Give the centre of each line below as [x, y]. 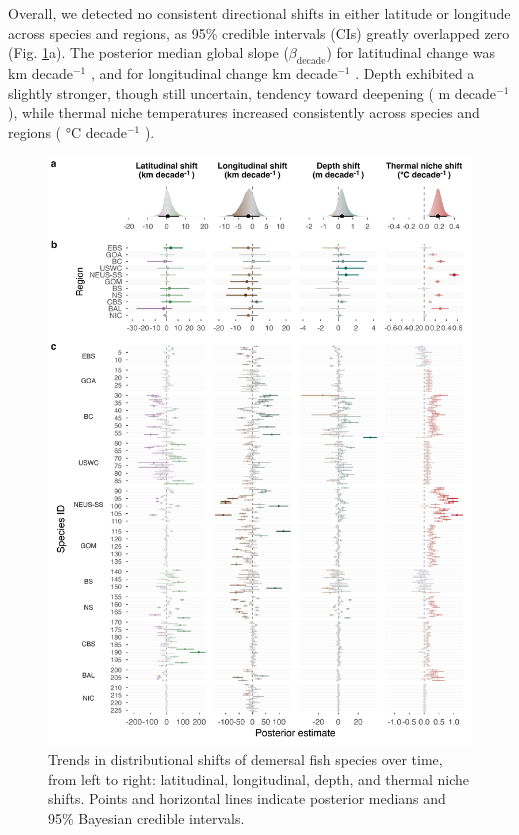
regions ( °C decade [67, 131]
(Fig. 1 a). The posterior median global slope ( [148, 52]
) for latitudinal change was [410, 52]
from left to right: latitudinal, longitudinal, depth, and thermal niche [258, 778]
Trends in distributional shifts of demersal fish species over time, [245, 759]
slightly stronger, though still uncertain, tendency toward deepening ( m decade [252, 92]
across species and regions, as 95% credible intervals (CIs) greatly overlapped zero [259, 32]
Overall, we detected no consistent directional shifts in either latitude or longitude [259, 13]
